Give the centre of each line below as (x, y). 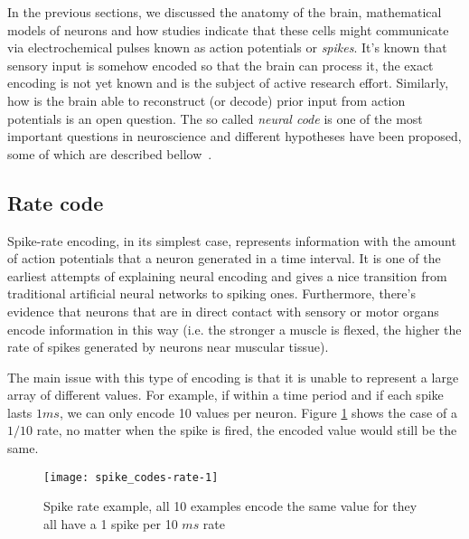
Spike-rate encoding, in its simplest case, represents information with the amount (232, 240)
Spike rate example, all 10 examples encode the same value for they (230, 506)
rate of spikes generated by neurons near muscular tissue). (168, 347)
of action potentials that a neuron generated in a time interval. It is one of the (224, 258)
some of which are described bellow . (110, 153)
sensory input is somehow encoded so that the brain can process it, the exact (220, 65)
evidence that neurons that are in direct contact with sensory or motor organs (223, 311)
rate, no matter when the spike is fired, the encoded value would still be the (247, 430)
